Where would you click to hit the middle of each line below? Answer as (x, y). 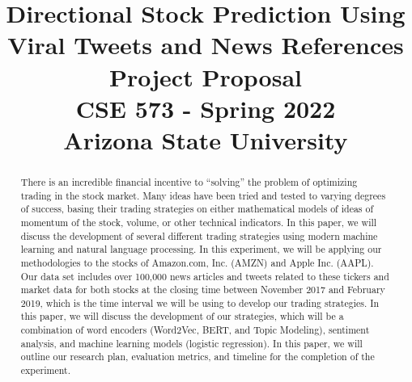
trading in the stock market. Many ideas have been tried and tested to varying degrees (203, 195)
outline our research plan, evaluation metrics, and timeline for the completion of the (198, 357)
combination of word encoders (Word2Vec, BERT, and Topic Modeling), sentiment (195, 330)
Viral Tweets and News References (206, 45)
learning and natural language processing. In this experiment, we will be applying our (201, 249)
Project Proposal (206, 76)
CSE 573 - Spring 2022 (206, 108)
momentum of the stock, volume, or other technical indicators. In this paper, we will (199, 222)
